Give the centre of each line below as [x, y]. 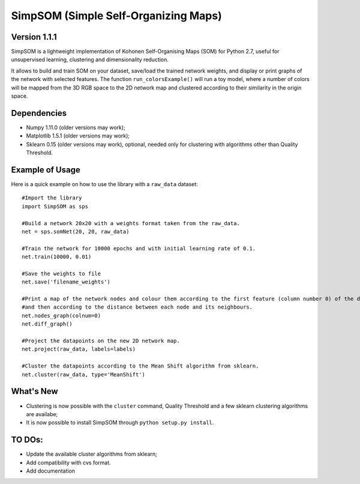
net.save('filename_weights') [66, 282]
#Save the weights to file [61, 274]
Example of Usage [46, 170]
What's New [34, 391]
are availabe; [42, 414]
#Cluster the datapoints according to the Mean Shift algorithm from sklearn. [140, 366]
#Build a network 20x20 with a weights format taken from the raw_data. [131, 223]
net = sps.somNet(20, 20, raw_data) [76, 231]
